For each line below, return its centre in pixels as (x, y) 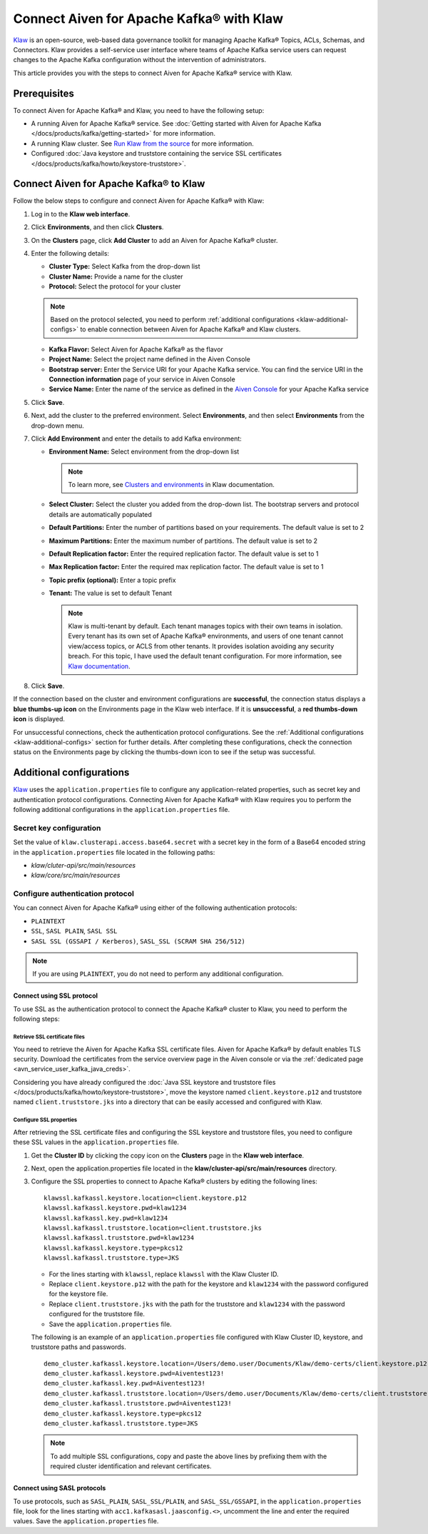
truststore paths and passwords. (78, 1347)
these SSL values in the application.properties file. (96, 1142)
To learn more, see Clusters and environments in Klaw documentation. (171, 485)
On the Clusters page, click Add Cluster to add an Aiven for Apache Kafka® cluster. (154, 240)
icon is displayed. (39, 719)
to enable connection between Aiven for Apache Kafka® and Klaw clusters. (190, 329)
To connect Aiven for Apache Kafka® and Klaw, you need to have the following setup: (139, 110)
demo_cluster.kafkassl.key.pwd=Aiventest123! (125, 1383)
